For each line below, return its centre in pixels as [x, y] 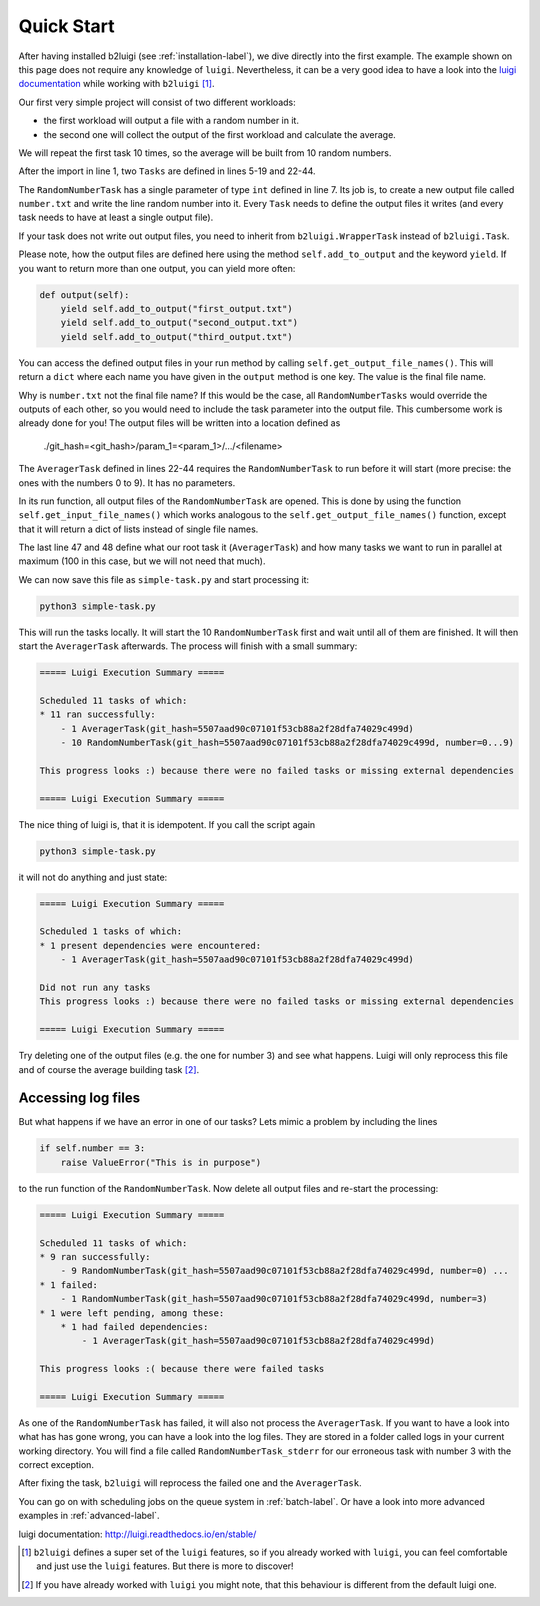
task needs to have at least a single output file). [116, 217]
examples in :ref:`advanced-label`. [89, 1516]
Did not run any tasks [95, 987]
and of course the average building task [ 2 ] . [109, 1069]
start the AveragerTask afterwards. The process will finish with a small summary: [188, 646]
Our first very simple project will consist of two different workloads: [157, 102]
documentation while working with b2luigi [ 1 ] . [116, 84]
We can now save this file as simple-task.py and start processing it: [164, 579]
